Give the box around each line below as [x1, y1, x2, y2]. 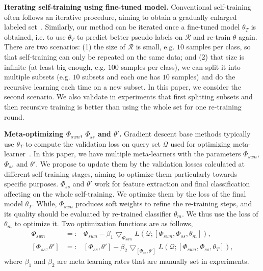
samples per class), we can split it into [121, 61, 241, 72]
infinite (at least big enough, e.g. [4, 61, 106, 72]
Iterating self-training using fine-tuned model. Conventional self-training [4, 2, 251, 12]
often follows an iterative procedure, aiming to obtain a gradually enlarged [4, 11, 237, 22]
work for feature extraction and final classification [94, 178, 250, 189]
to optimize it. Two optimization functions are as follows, [14, 218, 193, 229]
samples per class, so [186, 41, 251, 52]
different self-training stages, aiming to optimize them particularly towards [4, 168, 238, 179]
